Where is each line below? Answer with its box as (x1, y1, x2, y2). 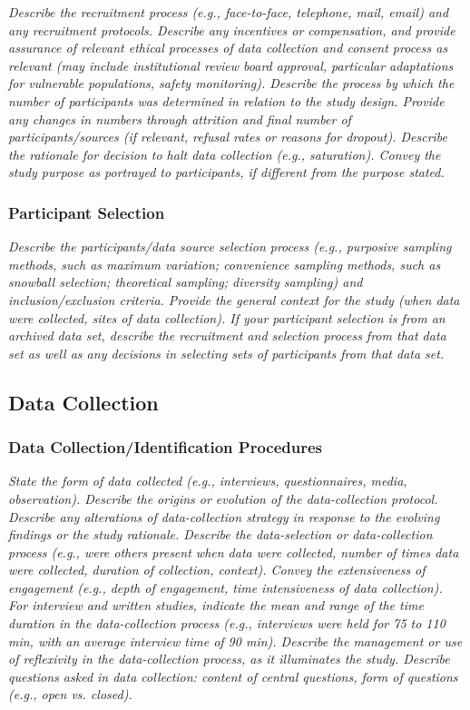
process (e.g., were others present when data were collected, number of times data (8, 542, 459, 561)
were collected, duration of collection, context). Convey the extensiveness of (8, 560, 426, 579)
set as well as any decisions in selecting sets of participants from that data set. (8, 343, 445, 362)
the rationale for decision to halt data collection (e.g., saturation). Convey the (8, 144, 441, 163)
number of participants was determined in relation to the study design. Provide (8, 91, 445, 110)
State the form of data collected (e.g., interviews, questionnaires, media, (8, 471, 407, 490)
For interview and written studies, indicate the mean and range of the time (8, 596, 424, 615)
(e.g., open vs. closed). (8, 685, 132, 704)
